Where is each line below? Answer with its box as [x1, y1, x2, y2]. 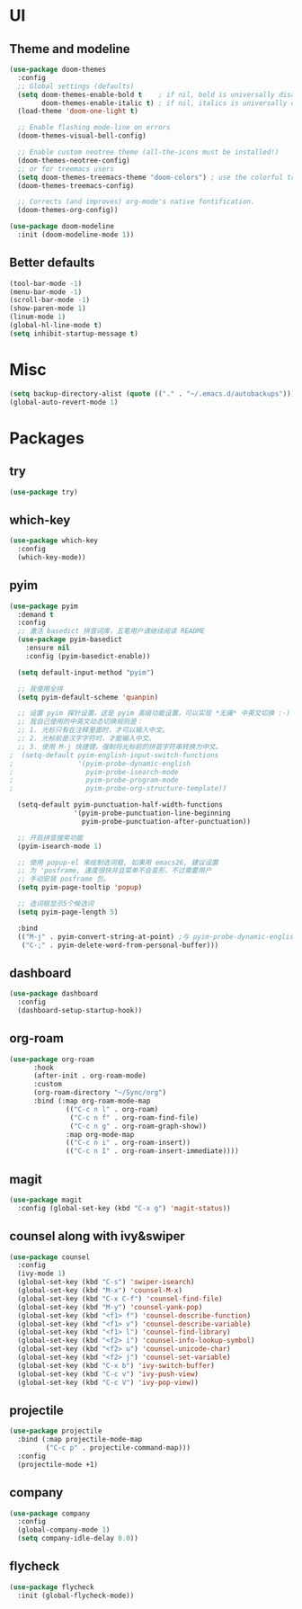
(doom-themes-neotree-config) [17, 156, 130, 165]
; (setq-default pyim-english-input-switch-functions [9, 750, 219, 760]
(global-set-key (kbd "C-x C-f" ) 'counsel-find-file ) [17, 1294, 223, 1303]
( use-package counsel [9, 1252, 91, 1262]
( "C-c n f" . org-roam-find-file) [69, 1113, 200, 1122]
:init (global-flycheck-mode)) [17, 1591, 135, 1600]
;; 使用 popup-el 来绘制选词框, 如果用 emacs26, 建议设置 [17, 858, 218, 867]
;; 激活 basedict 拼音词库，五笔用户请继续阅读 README [17, 627, 205, 636]
